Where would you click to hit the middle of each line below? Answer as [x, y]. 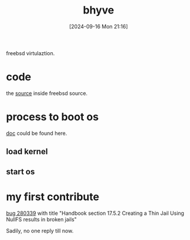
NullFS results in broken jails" [42, 219]
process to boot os [52, 117]
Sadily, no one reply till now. [40, 231]
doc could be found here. [37, 133]
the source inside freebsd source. [47, 93]
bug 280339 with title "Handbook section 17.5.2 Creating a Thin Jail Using [95, 213]
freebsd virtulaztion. [30, 53]
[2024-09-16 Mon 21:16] [99, 26]
